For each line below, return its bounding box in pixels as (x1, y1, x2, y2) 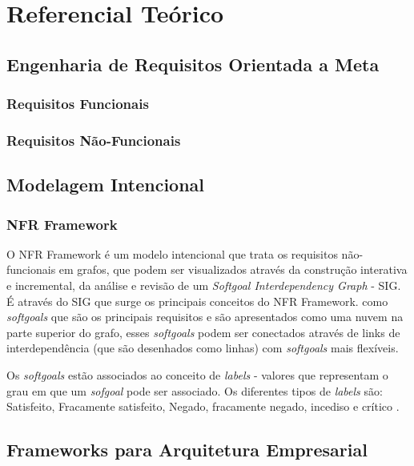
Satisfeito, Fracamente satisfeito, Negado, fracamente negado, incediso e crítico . (6, 398, 400, 415)
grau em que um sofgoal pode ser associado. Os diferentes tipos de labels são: (6, 382, 383, 399)
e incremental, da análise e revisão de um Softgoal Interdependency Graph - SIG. (6, 277, 401, 294)
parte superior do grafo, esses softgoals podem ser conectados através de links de (6, 323, 400, 340)
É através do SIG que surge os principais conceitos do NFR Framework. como (6, 292, 388, 309)
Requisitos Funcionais (6, 94, 149, 114)
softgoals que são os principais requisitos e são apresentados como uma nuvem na (6, 308, 404, 325)
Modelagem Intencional (6, 172, 205, 197)
